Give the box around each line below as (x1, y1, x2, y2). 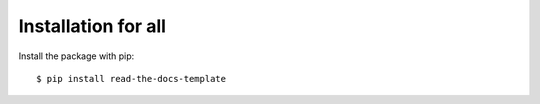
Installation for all (18, 15, 167, 37)
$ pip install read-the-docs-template (36, 73, 227, 84)
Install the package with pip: (18, 50, 135, 62)
